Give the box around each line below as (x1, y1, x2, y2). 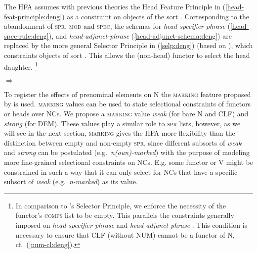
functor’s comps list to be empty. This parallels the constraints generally (15, 210, 234, 220)
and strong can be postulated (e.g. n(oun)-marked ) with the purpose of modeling (4, 147, 250, 157)
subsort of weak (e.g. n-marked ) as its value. (4, 176, 138, 187)
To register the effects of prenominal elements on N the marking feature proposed (4, 89, 251, 99)
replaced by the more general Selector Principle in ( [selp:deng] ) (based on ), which (4, 40, 253, 51)
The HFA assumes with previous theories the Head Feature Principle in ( (4, 1, 225, 11)
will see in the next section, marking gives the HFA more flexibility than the (4, 128, 235, 138)
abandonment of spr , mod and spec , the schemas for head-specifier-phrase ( (4, 21, 230, 31)
